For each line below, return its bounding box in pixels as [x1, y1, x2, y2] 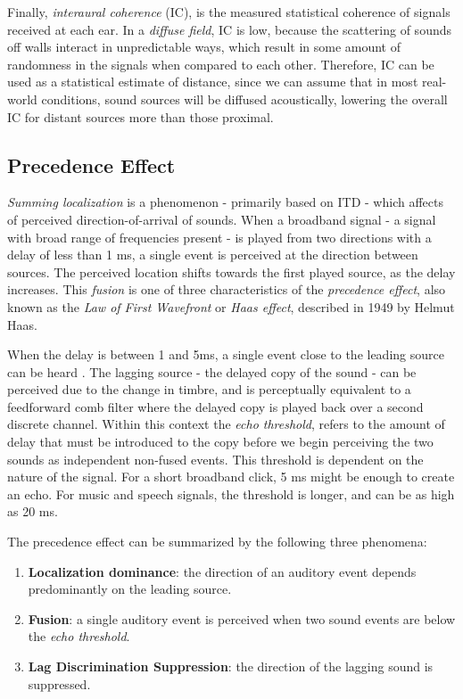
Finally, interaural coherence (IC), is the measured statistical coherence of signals [7, 3, 451, 21]
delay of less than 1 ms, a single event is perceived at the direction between [7, 245, 418, 264]
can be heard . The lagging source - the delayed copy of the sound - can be [7, 362, 417, 381]
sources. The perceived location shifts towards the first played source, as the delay [7, 262, 456, 281]
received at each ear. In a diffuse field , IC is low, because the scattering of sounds [7, 20, 451, 38]
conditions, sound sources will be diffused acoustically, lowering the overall [41, 89, 448, 108]
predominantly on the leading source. [28, 580, 232, 598]
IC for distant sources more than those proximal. [7, 107, 274, 126]
